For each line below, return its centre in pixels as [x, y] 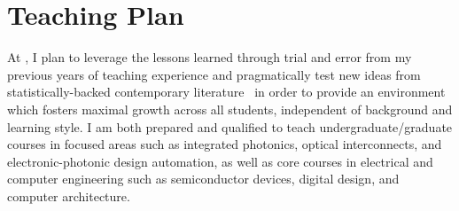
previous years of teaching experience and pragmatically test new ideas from [214, 74]
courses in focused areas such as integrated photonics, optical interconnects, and [225, 144]
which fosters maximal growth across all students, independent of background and [230, 109]
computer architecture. [69, 195]
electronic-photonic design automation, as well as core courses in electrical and [220, 161]
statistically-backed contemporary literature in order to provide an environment [226, 92]
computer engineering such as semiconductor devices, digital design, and [203, 179]
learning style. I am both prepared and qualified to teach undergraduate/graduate [230, 126]
